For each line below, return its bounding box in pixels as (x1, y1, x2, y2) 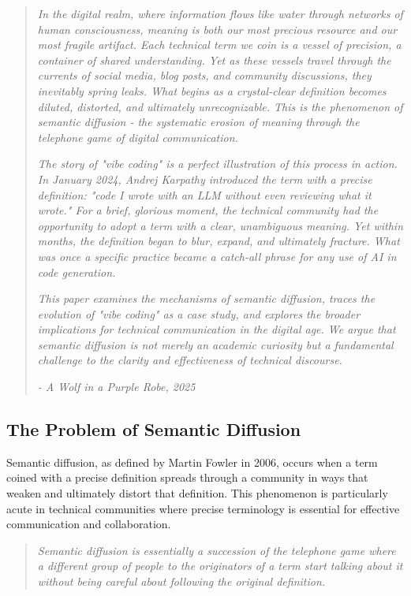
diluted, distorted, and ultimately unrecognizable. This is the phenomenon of (37, 98, 403, 114)
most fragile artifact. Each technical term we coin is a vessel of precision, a (37, 36, 402, 53)
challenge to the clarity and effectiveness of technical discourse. (37, 352, 342, 368)
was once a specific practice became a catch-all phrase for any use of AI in (37, 248, 397, 264)
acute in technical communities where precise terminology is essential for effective (6, 500, 400, 516)
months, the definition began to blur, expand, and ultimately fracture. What (37, 233, 400, 249)
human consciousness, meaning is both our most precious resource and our (37, 20, 398, 37)
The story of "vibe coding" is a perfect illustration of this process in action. (37, 155, 398, 172)
